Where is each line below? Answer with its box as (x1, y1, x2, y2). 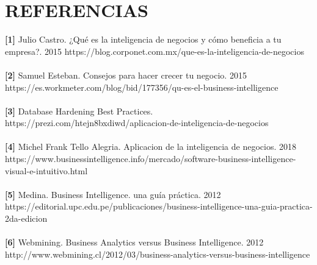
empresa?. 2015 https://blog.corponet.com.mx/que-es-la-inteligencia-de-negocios (5, 44, 304, 57)
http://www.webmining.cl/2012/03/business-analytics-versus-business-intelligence (5, 247, 310, 260)
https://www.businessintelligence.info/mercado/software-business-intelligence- (5, 152, 296, 165)
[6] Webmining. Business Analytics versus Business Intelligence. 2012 (5, 236, 264, 249)
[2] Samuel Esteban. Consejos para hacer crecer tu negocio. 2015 (5, 68, 247, 81)
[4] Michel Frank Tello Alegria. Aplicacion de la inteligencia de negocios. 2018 (5, 140, 296, 153)
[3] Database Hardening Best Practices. (5, 104, 153, 117)
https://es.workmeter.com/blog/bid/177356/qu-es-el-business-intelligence (5, 80, 279, 93)
